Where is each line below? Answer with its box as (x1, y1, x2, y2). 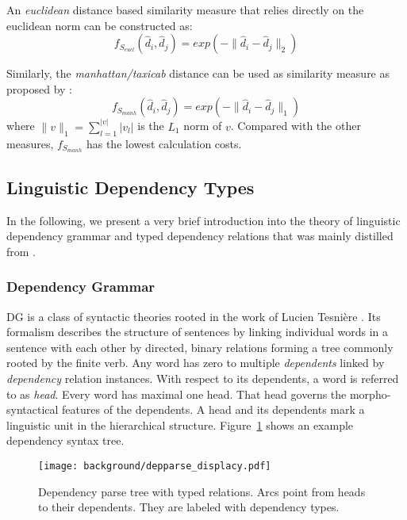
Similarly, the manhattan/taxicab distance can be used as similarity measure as (6, 65, 390, 82)
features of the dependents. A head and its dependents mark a (62, 401, 365, 418)
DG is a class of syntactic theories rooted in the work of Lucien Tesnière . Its (6, 308, 381, 324)
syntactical (6, 401, 59, 418)
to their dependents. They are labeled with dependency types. (38, 499, 340, 515)
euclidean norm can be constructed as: (6, 17, 193, 33)
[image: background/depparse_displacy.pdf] (38, 461, 271, 472)
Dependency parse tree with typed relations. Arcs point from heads (38, 483, 366, 499)
